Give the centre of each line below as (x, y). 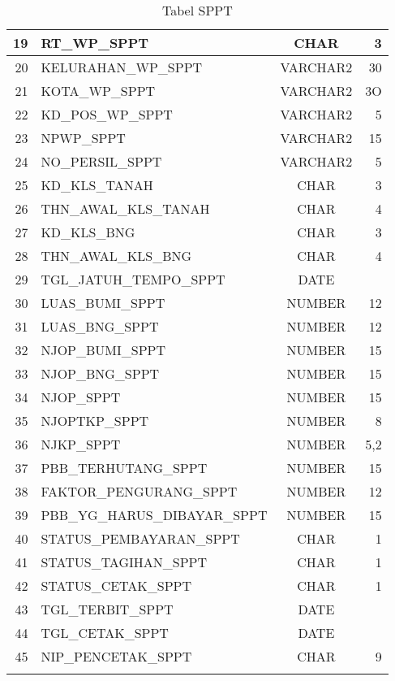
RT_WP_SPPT (95, 43)
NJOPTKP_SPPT (95, 421)
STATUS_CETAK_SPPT (116, 586)
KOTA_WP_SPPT (98, 91)
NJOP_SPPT (81, 397)
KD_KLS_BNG (88, 232)
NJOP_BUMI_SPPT (103, 350)
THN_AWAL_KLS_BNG (116, 256)
